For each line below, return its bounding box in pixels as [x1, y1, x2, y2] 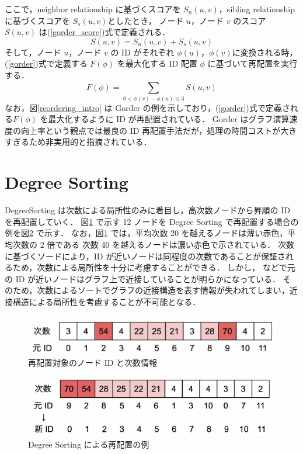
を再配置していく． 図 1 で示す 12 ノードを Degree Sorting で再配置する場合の [5, 215, 299, 227]
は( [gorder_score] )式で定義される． [39, 26, 170, 38]
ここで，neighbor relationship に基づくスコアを [5, 3, 181, 15]
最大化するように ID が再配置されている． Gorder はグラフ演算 [48, 113, 290, 125]
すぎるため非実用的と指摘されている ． [5, 136, 152, 148]
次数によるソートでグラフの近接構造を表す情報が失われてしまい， [37, 284, 290, 296]
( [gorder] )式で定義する [5, 57, 88, 70]
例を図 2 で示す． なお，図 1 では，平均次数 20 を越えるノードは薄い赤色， [5, 227, 288, 239]
